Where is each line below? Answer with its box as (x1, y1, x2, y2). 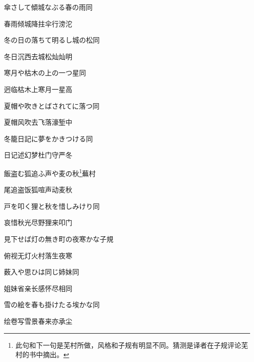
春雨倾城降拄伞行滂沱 (4, 18, 72, 28)
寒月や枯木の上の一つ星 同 (4, 68, 86, 78)
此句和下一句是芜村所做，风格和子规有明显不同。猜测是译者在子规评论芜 (15, 339, 248, 350)
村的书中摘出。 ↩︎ (15, 349, 69, 360)
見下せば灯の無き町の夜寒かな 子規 (4, 233, 113, 244)
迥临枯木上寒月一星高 (4, 84, 72, 94)
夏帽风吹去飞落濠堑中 (4, 117, 72, 127)
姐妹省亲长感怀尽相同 (4, 283, 72, 293)
